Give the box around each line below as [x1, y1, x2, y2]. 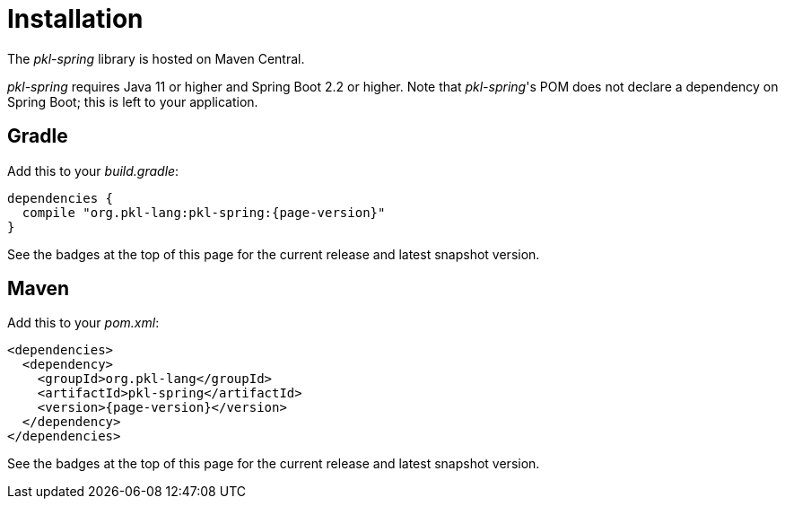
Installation [7, 4, 144, 34]
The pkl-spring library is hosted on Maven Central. [7, 50, 305, 66]
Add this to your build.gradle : [7, 162, 179, 179]
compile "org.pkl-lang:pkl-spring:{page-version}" [22, 205, 386, 220]
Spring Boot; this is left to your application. [7, 93, 258, 109]
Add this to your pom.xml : [7, 315, 160, 331]
